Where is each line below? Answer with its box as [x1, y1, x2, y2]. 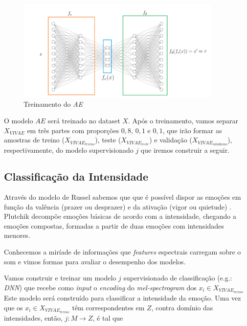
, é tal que [92, 312, 123, 323]
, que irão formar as [162, 125, 222, 135]
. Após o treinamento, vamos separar [128, 115, 239, 125]
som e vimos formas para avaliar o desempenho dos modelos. [4, 256, 186, 266]
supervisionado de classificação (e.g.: [123, 273, 232, 283]
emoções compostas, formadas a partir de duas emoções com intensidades [4, 220, 224, 231]
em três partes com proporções [27, 125, 119, 135]
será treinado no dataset [47, 115, 120, 125]
